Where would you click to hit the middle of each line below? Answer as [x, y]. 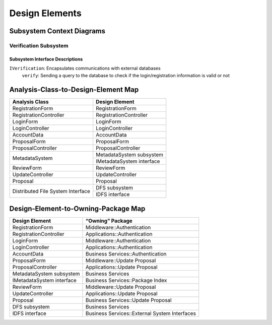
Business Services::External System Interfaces [141, 313]
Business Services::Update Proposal [129, 300]
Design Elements [45, 13]
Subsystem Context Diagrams [57, 31]
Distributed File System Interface [51, 191]
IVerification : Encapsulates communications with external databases [85, 69]
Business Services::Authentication [126, 253]
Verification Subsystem [39, 45]
